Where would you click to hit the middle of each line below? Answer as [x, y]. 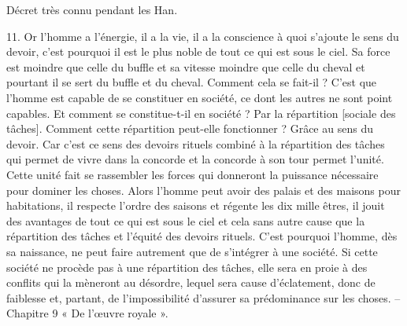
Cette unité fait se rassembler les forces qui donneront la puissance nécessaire [192, 174]
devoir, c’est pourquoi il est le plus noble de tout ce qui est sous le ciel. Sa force [198, 51]
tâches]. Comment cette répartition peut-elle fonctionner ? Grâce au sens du [190, 128]
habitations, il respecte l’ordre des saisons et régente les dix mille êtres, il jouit [196, 205]
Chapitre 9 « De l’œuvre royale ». [87, 313]
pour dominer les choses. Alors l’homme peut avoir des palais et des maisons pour [203, 190]
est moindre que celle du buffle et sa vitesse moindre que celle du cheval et [186, 66]
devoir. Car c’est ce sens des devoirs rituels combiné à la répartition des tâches [196, 143]
